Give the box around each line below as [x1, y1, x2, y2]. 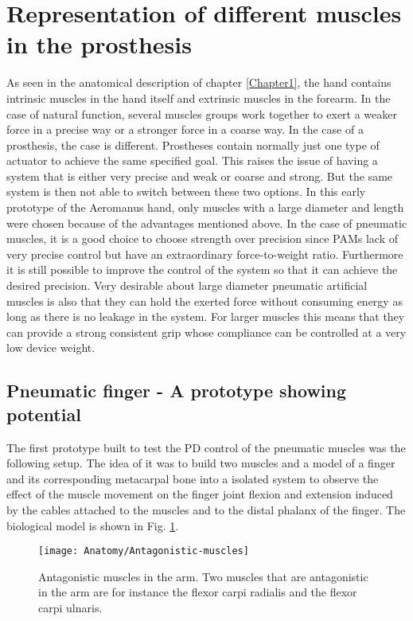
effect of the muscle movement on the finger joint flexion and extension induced [6, 486, 393, 502]
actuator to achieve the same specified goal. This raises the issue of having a [6, 152, 378, 169]
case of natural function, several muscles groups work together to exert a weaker [6, 105, 397, 122]
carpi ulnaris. [38, 600, 103, 615]
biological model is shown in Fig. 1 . [6, 517, 179, 533]
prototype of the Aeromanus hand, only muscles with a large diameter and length [6, 199, 404, 216]
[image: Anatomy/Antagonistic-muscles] [38, 545, 249, 557]
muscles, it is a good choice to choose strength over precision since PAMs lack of [6, 230, 399, 247]
